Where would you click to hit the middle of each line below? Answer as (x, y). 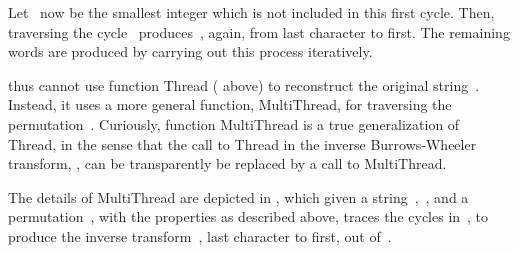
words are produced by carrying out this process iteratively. (190, 51)
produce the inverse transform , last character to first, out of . (200, 235)
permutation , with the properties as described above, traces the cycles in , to (248, 216)
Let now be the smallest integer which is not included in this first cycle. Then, (251, 12)
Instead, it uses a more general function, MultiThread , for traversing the (230, 104)
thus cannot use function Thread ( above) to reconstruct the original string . (244, 84)
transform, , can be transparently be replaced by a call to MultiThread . (227, 163)
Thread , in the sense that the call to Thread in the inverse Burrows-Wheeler (242, 143)
